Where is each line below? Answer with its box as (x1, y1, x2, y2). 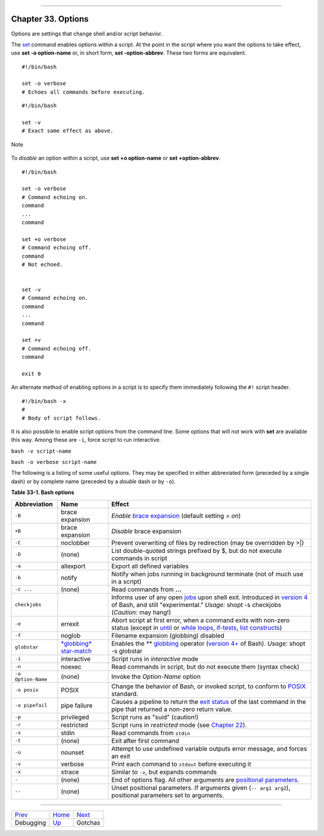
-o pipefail (14, 702, 47, 709)
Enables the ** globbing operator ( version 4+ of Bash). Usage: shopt (111, 639, 306, 647)
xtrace (61, 767, 79, 776)
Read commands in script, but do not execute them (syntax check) (111, 662, 299, 671)
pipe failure (61, 701, 93, 709)
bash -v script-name (11, 448, 72, 454)
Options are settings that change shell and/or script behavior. (11, 30, 163, 37)
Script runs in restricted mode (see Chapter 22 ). (111, 721, 247, 729)
